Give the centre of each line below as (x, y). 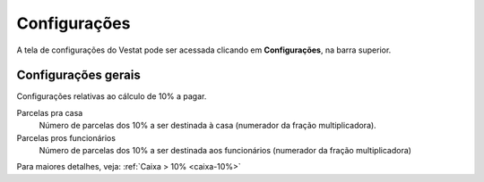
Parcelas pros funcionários (66, 137)
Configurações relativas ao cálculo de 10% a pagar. (112, 96)
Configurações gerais (78, 75)
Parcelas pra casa (50, 112)
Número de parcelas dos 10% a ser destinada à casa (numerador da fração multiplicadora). (207, 126)
